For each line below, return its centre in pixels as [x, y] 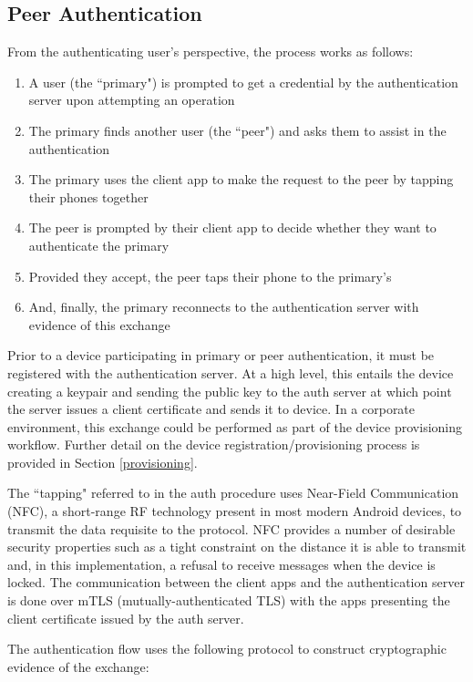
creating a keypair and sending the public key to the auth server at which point [230, 391]
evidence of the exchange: [78, 666]
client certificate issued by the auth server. [126, 618]
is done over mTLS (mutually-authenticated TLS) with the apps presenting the [229, 600]
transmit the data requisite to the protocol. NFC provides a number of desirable [231, 528]
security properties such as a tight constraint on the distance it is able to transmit [237, 547]
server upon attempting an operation [132, 100]
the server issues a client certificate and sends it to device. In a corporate [211, 409]
